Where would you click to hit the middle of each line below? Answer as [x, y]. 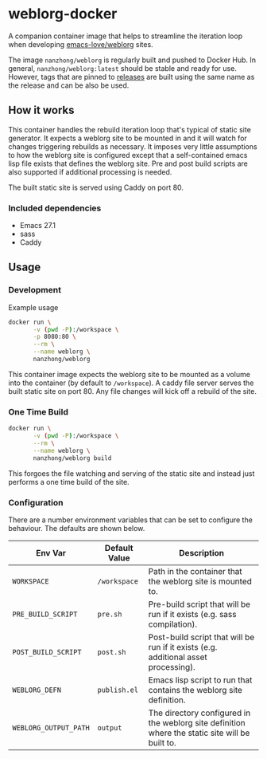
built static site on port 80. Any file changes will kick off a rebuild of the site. [132, 391]
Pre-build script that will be [199, 604]
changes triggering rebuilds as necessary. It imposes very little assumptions [133, 146]
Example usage [33, 307]
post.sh [112, 652]
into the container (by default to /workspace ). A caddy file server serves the [131, 383]
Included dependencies [55, 208]
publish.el [118, 690]
